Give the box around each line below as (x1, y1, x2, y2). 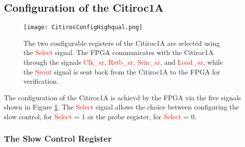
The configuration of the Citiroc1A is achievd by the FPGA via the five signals (4, 92, 241, 102)
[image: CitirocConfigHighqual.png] (23, 24, 143, 31)
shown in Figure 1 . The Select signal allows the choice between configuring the (4, 102, 239, 112)
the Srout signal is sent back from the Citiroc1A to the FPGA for (23, 66, 221, 76)
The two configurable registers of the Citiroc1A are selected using (23, 37, 220, 48)
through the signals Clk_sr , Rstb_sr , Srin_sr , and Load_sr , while (23, 57, 223, 67)
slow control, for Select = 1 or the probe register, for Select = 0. (4, 111, 197, 122)
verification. (23, 76, 59, 86)
